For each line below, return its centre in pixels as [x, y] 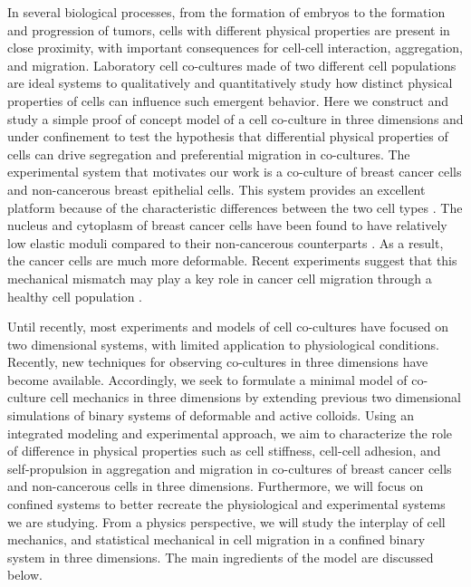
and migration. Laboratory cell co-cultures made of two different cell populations [232, 65]
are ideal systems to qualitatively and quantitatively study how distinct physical [230, 83]
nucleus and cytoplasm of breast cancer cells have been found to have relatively [227, 225]
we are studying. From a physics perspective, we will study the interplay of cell [226, 521]
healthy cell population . [75, 296]
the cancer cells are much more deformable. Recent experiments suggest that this [232, 260]
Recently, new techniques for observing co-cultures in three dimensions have [218, 362]
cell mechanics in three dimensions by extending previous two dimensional [255, 397]
